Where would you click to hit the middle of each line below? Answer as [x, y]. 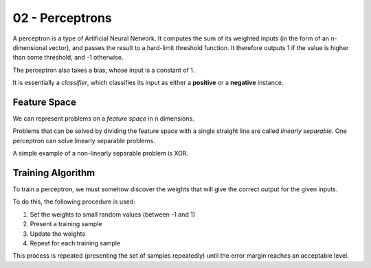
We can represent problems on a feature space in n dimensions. [104, 119]
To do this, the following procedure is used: [74, 202]
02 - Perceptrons [63, 18]
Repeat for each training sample [75, 243]
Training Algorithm [54, 173]
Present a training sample [66, 224]
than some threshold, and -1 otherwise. [68, 58]
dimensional [30, 47]
